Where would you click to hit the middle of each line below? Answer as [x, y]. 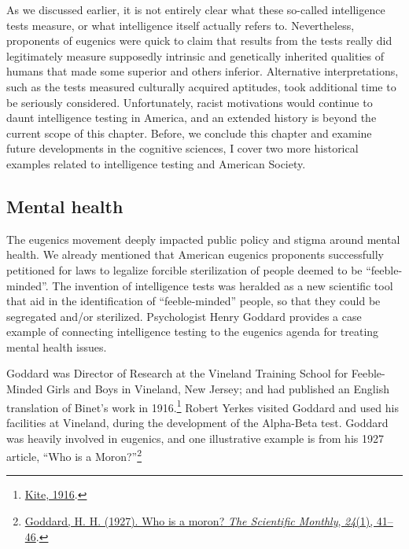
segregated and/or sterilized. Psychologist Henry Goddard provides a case [184, 316]
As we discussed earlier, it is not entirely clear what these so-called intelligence [196, 9]
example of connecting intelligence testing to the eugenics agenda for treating [193, 332]
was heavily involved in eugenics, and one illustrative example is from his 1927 [195, 438]
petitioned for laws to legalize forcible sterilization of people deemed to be [184, 269]
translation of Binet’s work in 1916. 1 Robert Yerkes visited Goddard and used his [203, 406]
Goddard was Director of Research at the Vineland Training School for [177, 373]
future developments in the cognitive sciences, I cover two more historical [182, 148]
